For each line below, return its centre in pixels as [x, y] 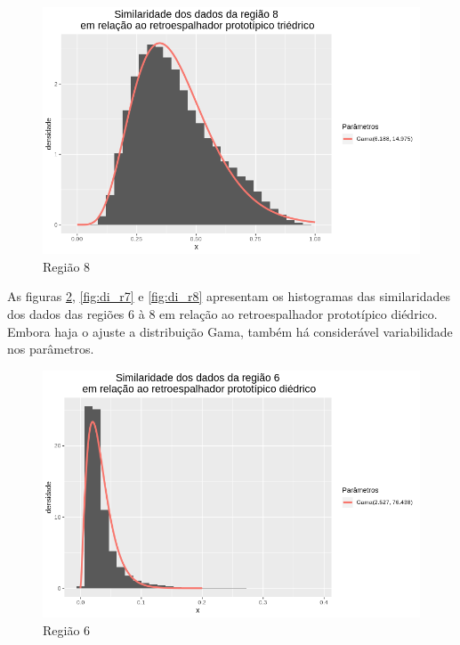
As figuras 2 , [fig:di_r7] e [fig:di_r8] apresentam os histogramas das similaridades [229, 296]
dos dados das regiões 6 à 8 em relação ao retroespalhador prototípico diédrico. [222, 314]
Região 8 [67, 266]
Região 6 [67, 629]
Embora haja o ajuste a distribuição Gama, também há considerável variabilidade [230, 331]
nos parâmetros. [51, 349]
